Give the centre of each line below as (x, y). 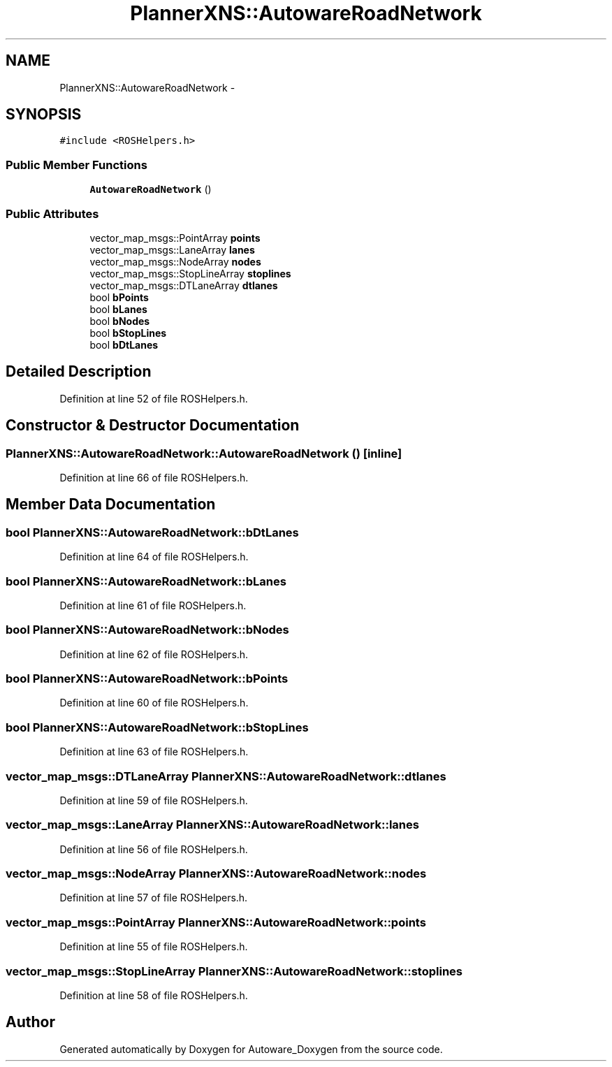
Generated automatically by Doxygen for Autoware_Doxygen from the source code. (251, 1049)
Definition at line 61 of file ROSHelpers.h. (153, 605)
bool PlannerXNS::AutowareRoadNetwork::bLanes (146, 581)
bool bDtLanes (124, 344)
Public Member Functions (76, 165)
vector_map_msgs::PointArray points (175, 238)
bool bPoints (119, 297)
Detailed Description (79, 372)
